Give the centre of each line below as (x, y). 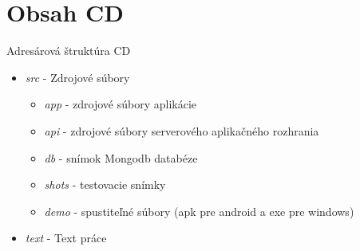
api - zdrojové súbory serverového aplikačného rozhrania (182, 130)
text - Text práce (66, 238)
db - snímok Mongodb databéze (121, 157)
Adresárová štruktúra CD (69, 51)
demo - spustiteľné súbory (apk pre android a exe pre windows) (199, 211)
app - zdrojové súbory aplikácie (120, 104)
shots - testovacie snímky (105, 184)
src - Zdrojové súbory (77, 77)
